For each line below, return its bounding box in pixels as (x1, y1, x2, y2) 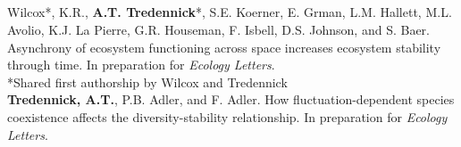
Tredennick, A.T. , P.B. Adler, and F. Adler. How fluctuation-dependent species (7, 90, 455, 109)
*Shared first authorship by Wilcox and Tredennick (7, 72, 288, 91)
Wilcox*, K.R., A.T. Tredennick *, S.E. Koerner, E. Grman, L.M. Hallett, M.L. (7, 3, 452, 21)
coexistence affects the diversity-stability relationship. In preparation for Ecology (7, 107, 448, 126)
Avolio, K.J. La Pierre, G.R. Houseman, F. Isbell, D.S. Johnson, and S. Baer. (7, 20, 430, 38)
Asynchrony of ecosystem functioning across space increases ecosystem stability (7, 37, 441, 56)
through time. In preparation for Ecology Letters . (7, 55, 275, 74)
